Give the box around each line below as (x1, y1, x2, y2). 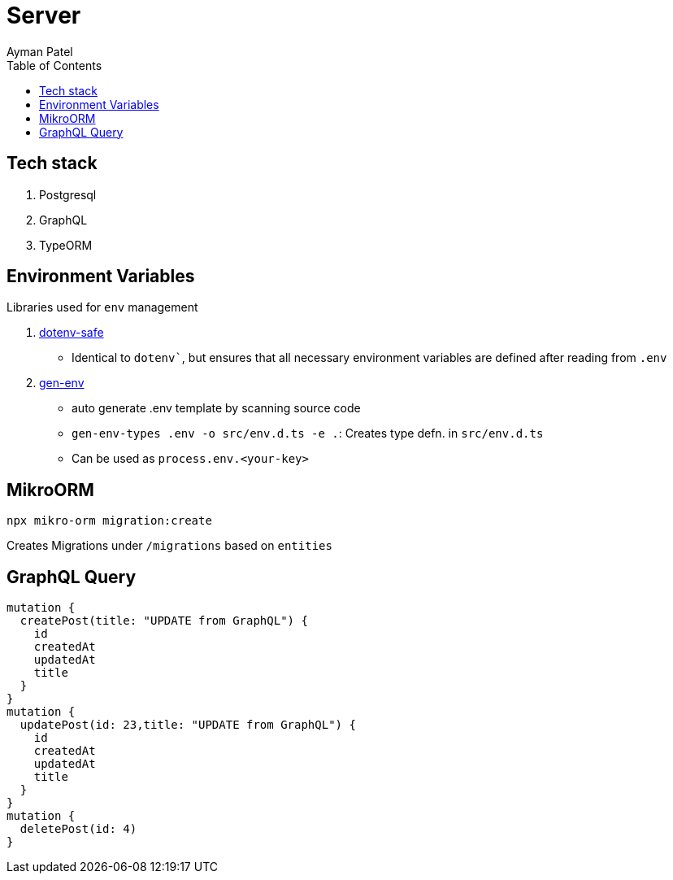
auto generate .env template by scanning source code (72, 401, 361, 416)
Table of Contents (7, 58, 102, 72)
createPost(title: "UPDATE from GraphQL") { (20, 614, 308, 628)
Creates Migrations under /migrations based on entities (7, 538, 332, 553)
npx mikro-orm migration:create (7, 514, 212, 528)
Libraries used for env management (7, 300, 198, 315)
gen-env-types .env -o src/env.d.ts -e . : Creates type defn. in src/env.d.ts (72, 426, 544, 441)
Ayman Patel (7, 44, 73, 59)
